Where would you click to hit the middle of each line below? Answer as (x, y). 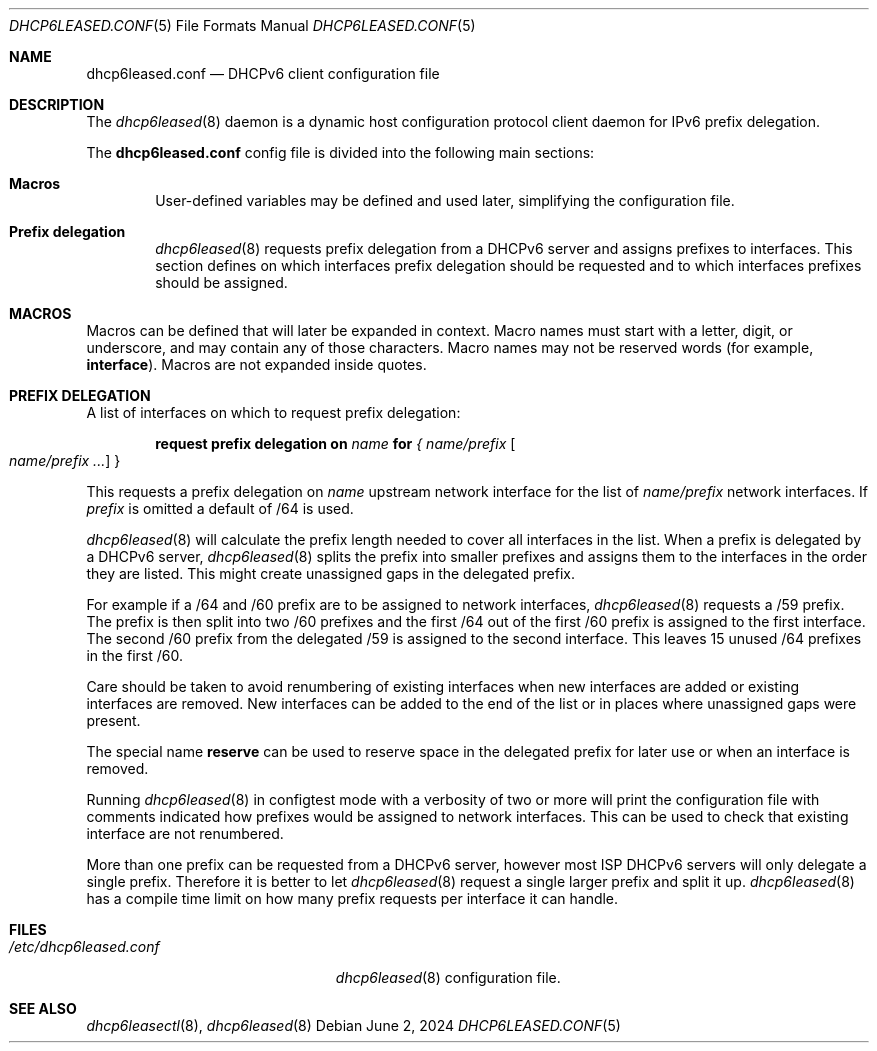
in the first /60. (134, 655)
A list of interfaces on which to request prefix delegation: (273, 412)
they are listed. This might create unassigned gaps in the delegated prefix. (330, 573)
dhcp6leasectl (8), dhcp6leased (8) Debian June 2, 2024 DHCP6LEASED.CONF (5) (353, 1025)
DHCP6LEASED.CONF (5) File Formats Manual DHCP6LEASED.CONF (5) (242, 25)
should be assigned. (221, 282)
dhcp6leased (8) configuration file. (448, 977)
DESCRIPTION (57, 104)
